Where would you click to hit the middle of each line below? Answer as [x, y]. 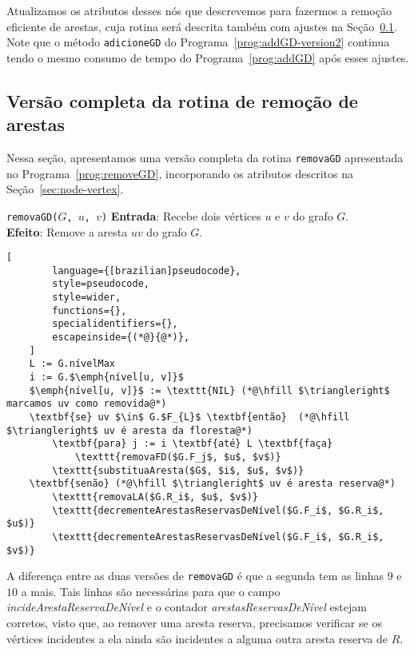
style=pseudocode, [101, 284]
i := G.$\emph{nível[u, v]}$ [106, 378]
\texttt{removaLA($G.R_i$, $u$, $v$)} [155, 497]
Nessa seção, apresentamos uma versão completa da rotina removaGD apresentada [205, 158]
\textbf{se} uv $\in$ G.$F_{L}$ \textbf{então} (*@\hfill [189, 417]
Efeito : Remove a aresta [67, 231]
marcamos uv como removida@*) [87, 404]
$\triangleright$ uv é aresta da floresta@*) [129, 430]
